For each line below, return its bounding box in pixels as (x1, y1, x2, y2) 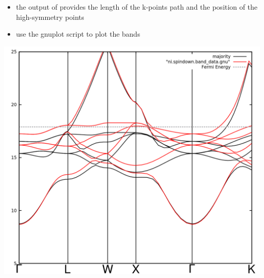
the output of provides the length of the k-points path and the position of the (16, 2, 257, 12)
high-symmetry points (16, 11, 84, 22)
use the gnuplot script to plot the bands (16, 29, 140, 39)
